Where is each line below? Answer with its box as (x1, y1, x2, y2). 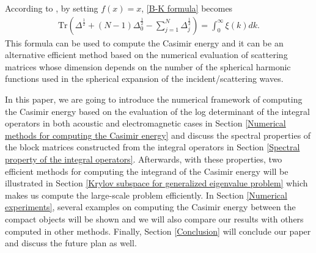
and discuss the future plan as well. (5, 237, 137, 249)
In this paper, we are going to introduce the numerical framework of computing (5, 93, 303, 105)
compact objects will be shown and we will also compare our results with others (5, 212, 304, 225)
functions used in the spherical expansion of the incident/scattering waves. (5, 72, 284, 85)
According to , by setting (5, 2, 98, 14)
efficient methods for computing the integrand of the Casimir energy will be (5, 164, 288, 177)
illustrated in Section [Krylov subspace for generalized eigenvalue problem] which (5, 177, 308, 189)
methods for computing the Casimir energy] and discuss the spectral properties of (5, 128, 311, 141)
